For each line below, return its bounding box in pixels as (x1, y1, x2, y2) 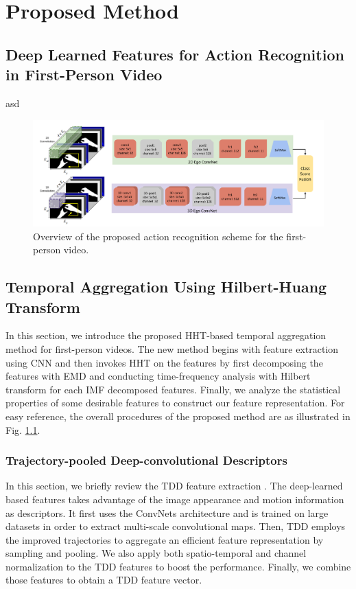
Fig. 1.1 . (5, 422, 40, 437)
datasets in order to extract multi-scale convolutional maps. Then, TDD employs (5, 519, 346, 533)
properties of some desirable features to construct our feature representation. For (5, 395, 345, 410)
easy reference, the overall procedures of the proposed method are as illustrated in (5, 408, 351, 423)
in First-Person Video (5, 64, 163, 85)
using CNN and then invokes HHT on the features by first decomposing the (5, 355, 323, 369)
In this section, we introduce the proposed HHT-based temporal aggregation (5, 328, 327, 343)
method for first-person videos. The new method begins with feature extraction (5, 341, 339, 356)
